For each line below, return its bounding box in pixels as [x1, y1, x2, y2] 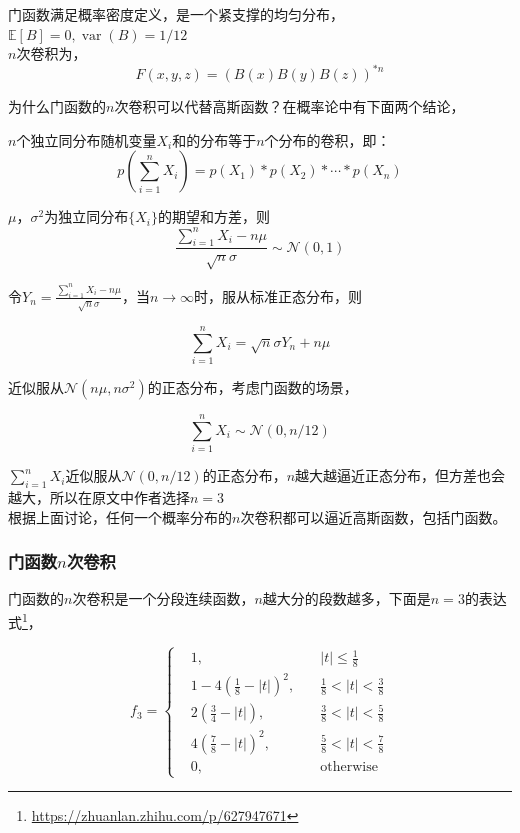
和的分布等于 [172, 129, 257, 150]
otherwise [320, 759, 378, 774]
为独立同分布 [44, 206, 129, 227]
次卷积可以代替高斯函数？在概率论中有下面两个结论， [114, 96, 465, 117]
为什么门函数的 [8, 96, 106, 117]
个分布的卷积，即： [264, 129, 391, 150]
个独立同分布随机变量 [16, 129, 157, 150]
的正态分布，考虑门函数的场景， [147, 377, 358, 398]
